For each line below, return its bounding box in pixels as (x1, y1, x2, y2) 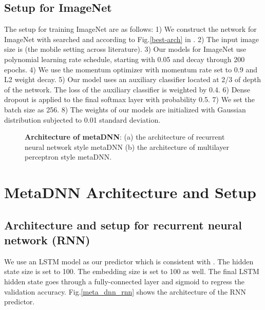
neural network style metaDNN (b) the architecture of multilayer (25, 141, 229, 152)
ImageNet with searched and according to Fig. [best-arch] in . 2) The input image (4, 33, 259, 44)
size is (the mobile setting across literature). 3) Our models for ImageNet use (4, 44, 247, 54)
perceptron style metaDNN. (25, 151, 112, 162)
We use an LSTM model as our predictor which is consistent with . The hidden (4, 256, 254, 266)
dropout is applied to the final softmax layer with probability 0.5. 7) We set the (4, 94, 255, 105)
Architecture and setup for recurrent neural (4, 217, 242, 232)
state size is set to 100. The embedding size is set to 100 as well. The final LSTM (4, 266, 259, 277)
